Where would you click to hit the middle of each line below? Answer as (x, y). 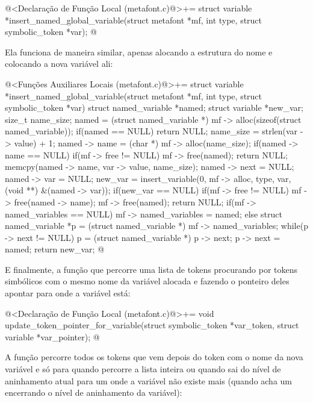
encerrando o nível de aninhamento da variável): (94, 392)
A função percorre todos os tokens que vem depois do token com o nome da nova (154, 357)
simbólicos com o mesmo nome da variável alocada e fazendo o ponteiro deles (147, 281)
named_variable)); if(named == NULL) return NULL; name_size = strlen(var (151, 131)
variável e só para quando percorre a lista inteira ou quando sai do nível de (143, 369)
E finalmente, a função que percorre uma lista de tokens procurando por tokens (151, 269)
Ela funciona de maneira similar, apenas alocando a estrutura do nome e (139, 52)
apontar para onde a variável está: (68, 293)
